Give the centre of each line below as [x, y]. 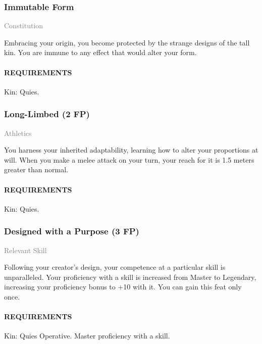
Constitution [24, 26]
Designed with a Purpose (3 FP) [72, 231]
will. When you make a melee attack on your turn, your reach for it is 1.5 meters [129, 159]
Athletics [18, 133]
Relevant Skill [25, 250]
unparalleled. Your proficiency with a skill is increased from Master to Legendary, [130, 277]
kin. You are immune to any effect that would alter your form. [100, 52]
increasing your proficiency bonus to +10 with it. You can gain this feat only [123, 287]
